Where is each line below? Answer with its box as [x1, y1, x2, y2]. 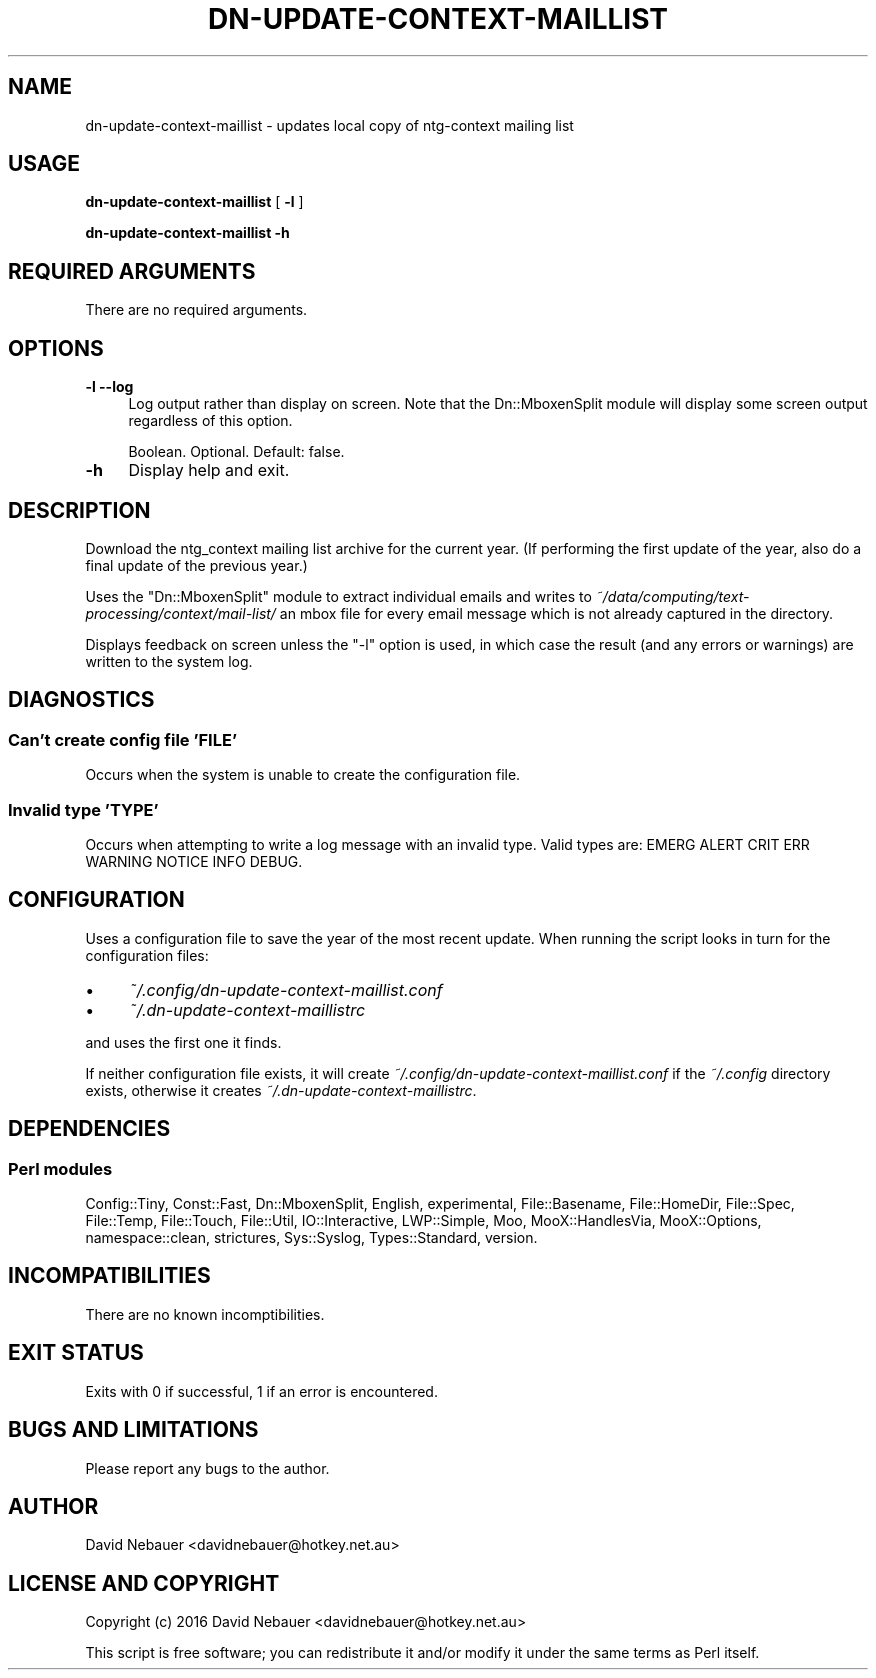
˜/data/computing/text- [595, 587, 750, 605]
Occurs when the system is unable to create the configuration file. [85, 766, 521, 784]
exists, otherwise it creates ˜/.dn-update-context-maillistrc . [85, 1081, 477, 1099]
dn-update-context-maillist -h [85, 224, 290, 242]
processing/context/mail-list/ [85, 604, 276, 622]
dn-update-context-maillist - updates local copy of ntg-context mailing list [85, 116, 574, 134]
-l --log [85, 378, 134, 396]
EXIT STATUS [8, 1340, 144, 1366]
